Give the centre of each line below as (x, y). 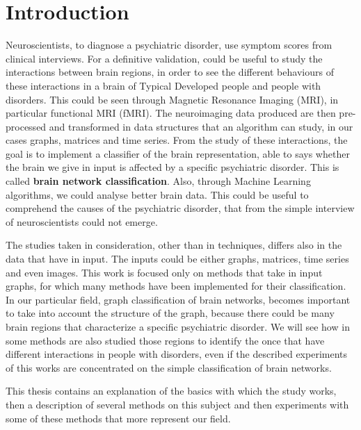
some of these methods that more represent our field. (118, 418)
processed (26, 126)
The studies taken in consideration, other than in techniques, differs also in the (174, 245)
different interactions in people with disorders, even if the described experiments (177, 354)
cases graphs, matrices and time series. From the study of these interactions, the (177, 140)
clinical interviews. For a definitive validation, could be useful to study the (164, 58)
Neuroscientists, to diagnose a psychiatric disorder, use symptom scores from (169, 45)
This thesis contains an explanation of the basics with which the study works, (171, 391)
